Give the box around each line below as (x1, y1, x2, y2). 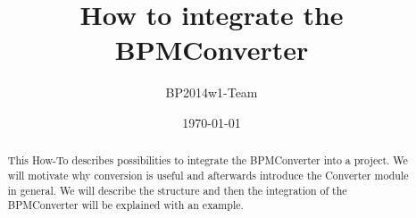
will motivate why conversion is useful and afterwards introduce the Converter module (7, 167, 409, 182)
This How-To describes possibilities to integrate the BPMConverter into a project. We (7, 153, 408, 168)
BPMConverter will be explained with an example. (7, 197, 244, 213)
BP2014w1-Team (165, 83, 258, 102)
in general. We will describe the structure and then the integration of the (7, 182, 347, 197)
